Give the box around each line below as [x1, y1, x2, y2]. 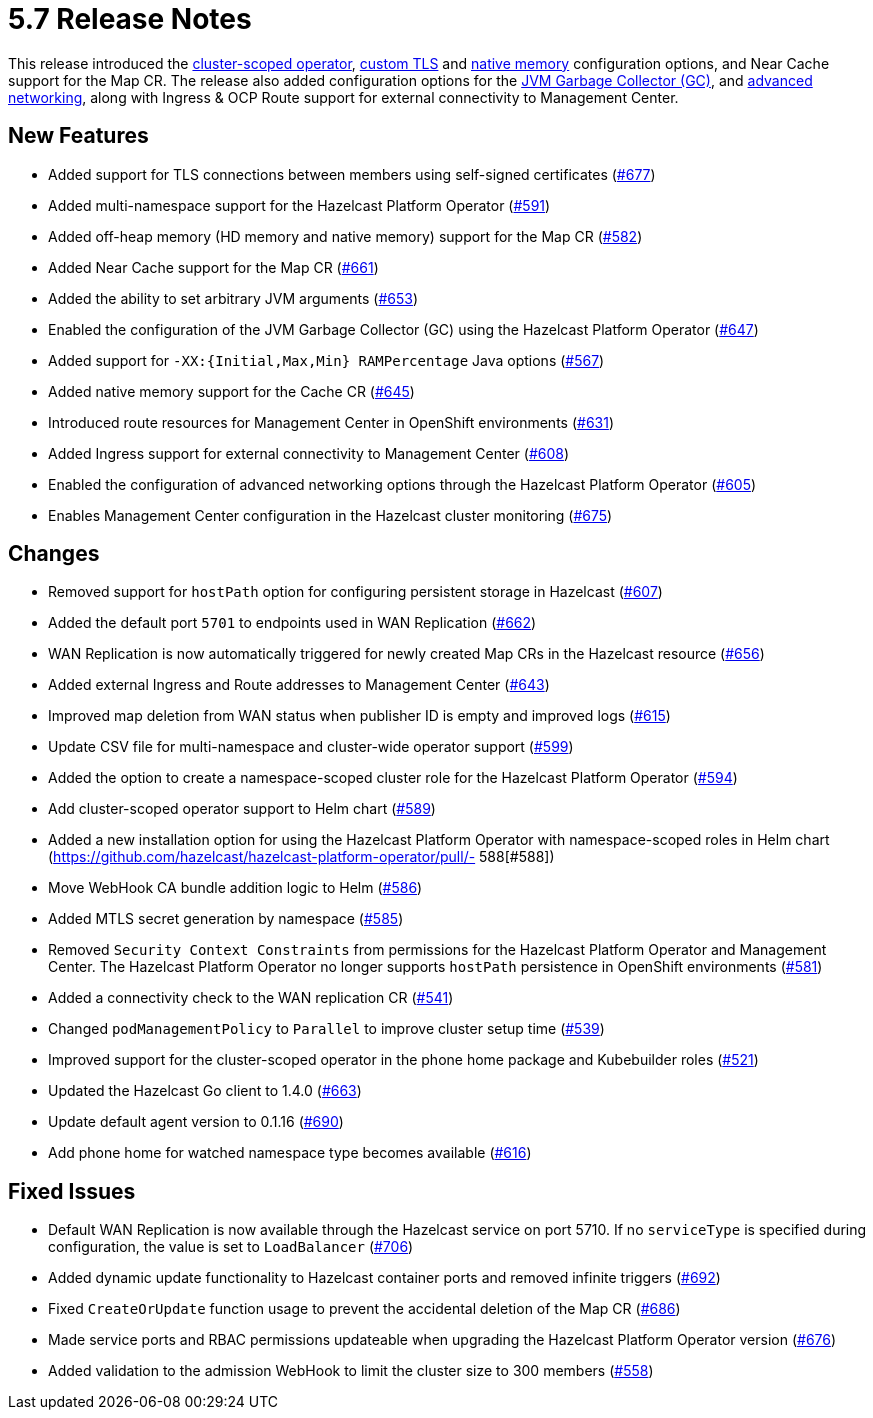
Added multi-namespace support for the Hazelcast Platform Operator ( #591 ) [48, 196, 551, 214]
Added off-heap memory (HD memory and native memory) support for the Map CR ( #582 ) [48, 227, 643, 245]
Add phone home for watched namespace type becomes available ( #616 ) [48, 1144, 532, 1162]
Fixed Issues [8, 1178, 136, 1204]
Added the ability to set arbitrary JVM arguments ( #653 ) [48, 289, 419, 307]
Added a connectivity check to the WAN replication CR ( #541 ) [48, 989, 454, 1007]
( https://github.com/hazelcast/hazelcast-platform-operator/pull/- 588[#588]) [48, 848, 555, 866]
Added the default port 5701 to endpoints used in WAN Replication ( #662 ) [48, 614, 537, 632]
